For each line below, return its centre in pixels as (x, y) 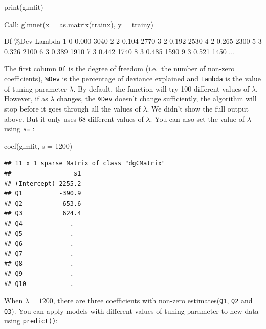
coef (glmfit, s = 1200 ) (38, 146)
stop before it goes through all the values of (72, 108)
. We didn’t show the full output (198, 108)
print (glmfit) (24, 7)
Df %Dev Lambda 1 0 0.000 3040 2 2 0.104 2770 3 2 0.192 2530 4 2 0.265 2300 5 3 (133, 41)
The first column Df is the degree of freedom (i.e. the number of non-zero (119, 68)
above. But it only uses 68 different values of (74, 118)
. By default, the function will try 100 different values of (161, 88)
